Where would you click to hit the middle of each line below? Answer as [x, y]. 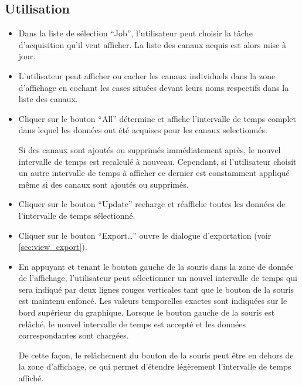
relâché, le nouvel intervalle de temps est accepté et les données [132, 324]
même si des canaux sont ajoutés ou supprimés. [104, 184]
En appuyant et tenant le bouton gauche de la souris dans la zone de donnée [156, 266]
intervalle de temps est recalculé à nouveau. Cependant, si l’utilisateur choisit [157, 161]
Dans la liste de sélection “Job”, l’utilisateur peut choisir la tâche [135, 33]
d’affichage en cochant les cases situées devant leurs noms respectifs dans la [154, 87]
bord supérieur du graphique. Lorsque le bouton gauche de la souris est [147, 312]
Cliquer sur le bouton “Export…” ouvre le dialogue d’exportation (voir [145, 235]
